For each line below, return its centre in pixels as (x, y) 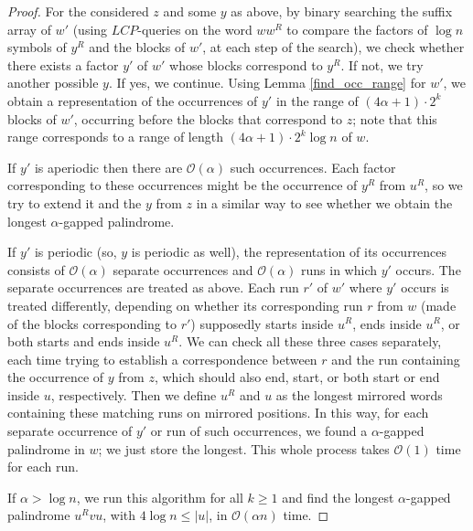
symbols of (37, 47)
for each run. (43, 467)
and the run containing (396, 359)
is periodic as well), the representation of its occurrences (289, 252)
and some (190, 11)
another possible (53, 83)
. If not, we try (382, 64)
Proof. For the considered (78, 11)
